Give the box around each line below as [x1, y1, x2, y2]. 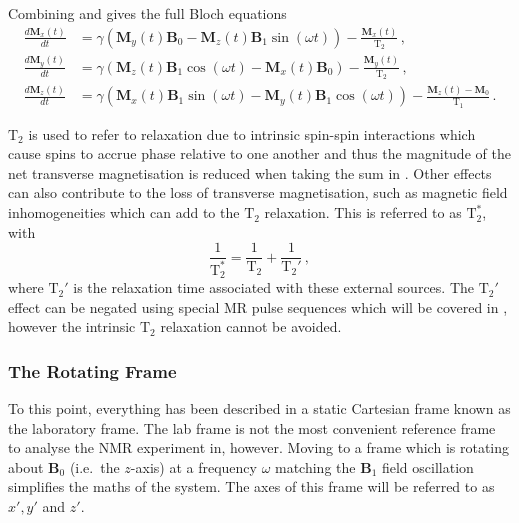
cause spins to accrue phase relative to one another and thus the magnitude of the [8, 143, 511, 164]
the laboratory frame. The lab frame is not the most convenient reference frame [8, 417, 496, 438]
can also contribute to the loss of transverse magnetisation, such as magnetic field [8, 182, 508, 203]
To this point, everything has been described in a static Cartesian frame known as [8, 398, 511, 419]
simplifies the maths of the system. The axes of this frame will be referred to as [8, 476, 495, 497]
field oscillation [381, 456, 474, 477]
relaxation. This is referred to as [264, 202, 462, 223]
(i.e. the [69, 456, 120, 477]
